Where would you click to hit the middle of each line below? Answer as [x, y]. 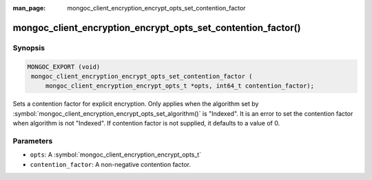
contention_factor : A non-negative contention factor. [110, 164]
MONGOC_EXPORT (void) [64, 67]
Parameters [33, 141]
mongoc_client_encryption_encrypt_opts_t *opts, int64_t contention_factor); [180, 86]
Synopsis [29, 48]
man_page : [29, 8]
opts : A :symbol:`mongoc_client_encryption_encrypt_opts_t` [116, 154]
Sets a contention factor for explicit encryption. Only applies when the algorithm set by [136, 104]
